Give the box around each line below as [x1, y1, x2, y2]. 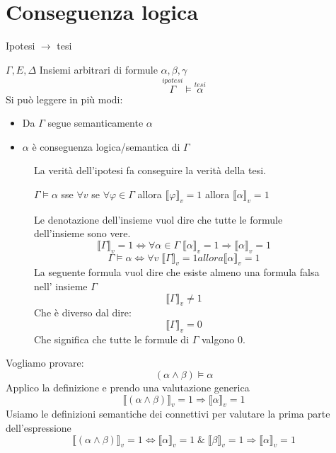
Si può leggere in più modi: [6, 91, 123, 106]
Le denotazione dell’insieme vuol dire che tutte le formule [34, 212, 283, 226]
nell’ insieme [34, 279, 88, 294]
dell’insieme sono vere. [34, 226, 131, 241]
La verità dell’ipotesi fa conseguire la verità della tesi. [34, 163, 266, 178]
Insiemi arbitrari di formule [39, 62, 158, 76]
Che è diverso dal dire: [34, 305, 132, 320]
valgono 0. [202, 331, 245, 346]
